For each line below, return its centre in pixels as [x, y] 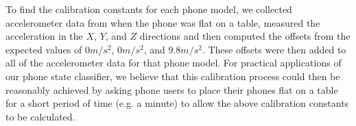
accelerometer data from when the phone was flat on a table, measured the [163, 22]
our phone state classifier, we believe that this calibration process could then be [173, 76]
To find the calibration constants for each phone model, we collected [149, 9]
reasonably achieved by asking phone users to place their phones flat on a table [172, 89]
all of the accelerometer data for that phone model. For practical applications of [174, 63]
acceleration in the [44, 36]
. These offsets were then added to [274, 49]
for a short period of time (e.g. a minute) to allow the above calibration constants [177, 103]
